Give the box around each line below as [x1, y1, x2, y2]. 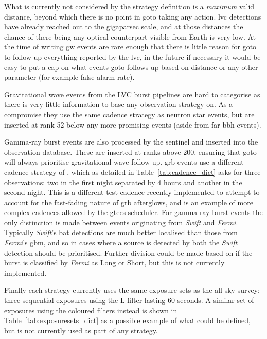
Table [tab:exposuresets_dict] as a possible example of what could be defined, [4, 315, 251, 326]
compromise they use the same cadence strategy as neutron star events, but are [4, 109, 255, 119]
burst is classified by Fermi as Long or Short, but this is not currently [4, 257, 225, 268]
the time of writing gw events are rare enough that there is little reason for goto [4, 41, 257, 52]
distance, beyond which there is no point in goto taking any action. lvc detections [4, 11, 261, 22]
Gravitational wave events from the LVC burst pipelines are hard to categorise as [4, 88, 260, 99]
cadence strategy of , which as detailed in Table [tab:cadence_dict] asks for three [4, 166, 261, 177]
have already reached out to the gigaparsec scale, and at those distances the [4, 21, 243, 32]
